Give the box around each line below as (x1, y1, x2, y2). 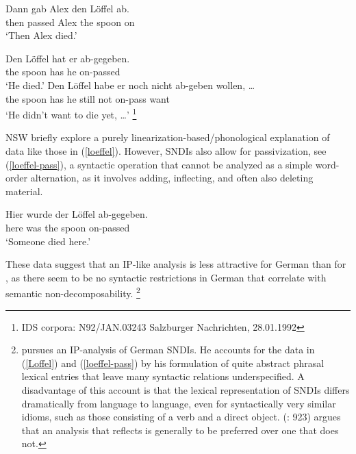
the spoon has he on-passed (5, 64, 120, 79)
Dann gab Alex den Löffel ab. (5, 1, 129, 15)
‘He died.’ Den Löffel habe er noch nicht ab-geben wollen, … (5, 77, 255, 92)
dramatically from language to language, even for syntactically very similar (21, 396, 336, 410)
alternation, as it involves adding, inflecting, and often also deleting (30, 171, 314, 185)
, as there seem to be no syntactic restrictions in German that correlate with (5, 270, 327, 284)
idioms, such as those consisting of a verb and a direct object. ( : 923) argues (21, 409, 341, 424)
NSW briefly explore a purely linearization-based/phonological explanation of (5, 130, 330, 144)
